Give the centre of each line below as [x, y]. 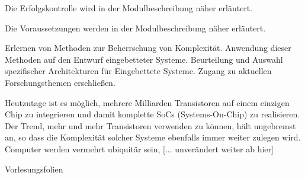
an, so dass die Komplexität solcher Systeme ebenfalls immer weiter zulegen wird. [153, 137]
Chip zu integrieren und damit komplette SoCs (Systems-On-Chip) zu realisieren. [152, 114]
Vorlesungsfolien [34, 169]
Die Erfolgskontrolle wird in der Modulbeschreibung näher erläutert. [129, 8]
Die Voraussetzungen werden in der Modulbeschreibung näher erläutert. [135, 28]
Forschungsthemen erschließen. [60, 82]
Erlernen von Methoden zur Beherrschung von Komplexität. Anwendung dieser [148, 48]
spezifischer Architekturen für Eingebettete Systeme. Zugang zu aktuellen [138, 71]
